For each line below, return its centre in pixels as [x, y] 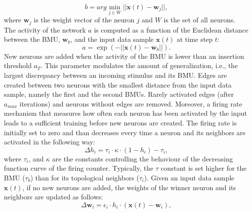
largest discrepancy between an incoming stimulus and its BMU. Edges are [116, 75]
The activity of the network [45, 29]
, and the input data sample [112, 39]
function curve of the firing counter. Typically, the [79, 168]
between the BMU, [32, 39]
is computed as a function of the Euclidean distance [171, 29]
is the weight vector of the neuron [84, 20]
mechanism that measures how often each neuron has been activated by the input [126, 113]
